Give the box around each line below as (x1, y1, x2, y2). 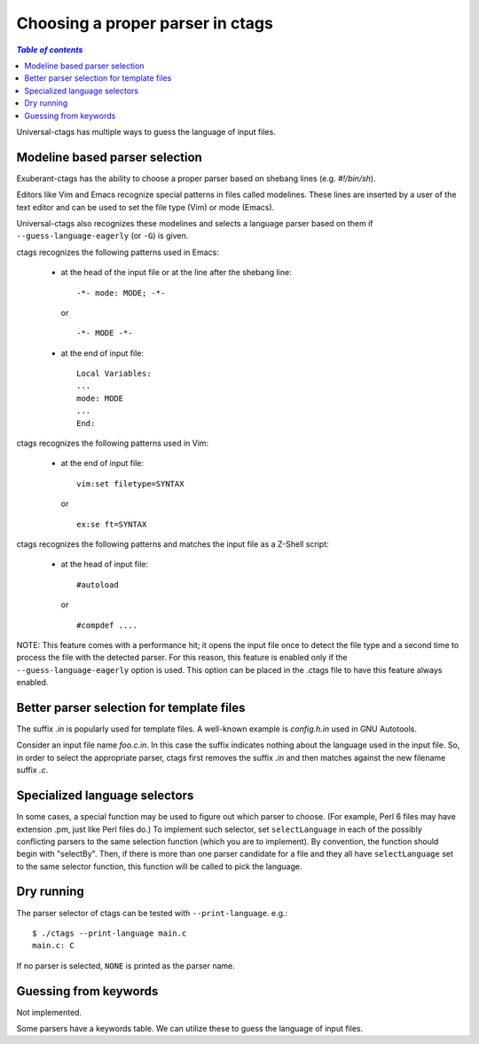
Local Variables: (76, 368, 152, 379)
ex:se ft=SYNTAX (76, 519, 147, 529)
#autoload (76, 580, 119, 589)
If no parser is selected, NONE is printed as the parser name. (16, 960, 235, 971)
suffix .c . (16, 764, 49, 776)
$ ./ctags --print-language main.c (32, 928, 187, 938)
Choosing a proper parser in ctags (16, 13, 274, 33)
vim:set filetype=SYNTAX (76, 478, 185, 488)
